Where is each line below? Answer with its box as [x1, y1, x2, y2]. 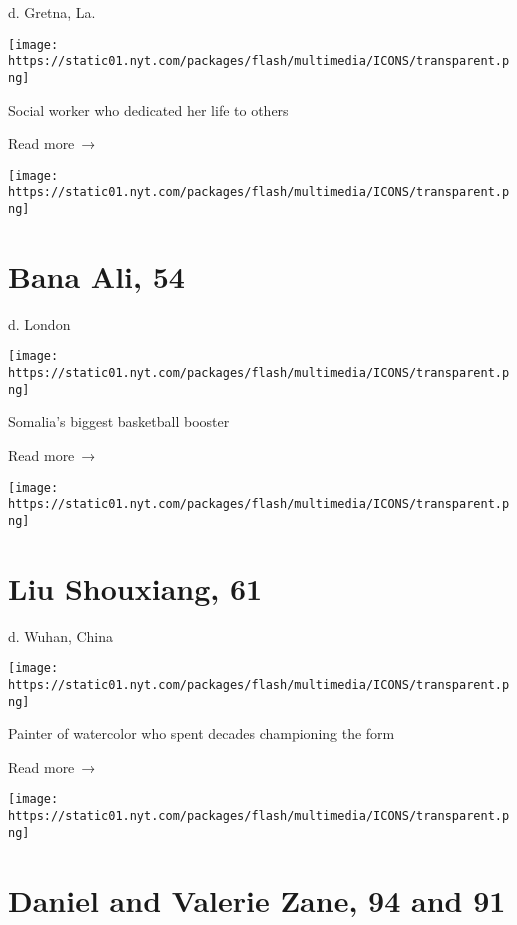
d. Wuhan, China [8, 625, 114, 646]
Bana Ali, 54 [8, 255, 185, 296]
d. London [8, 313, 71, 334]
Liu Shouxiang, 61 [8, 567, 263, 608]
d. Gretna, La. [8, 2, 96, 22]
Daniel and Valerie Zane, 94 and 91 [8, 879, 506, 920]
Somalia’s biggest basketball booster [8, 411, 230, 432]
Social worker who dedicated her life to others [8, 99, 289, 120]
